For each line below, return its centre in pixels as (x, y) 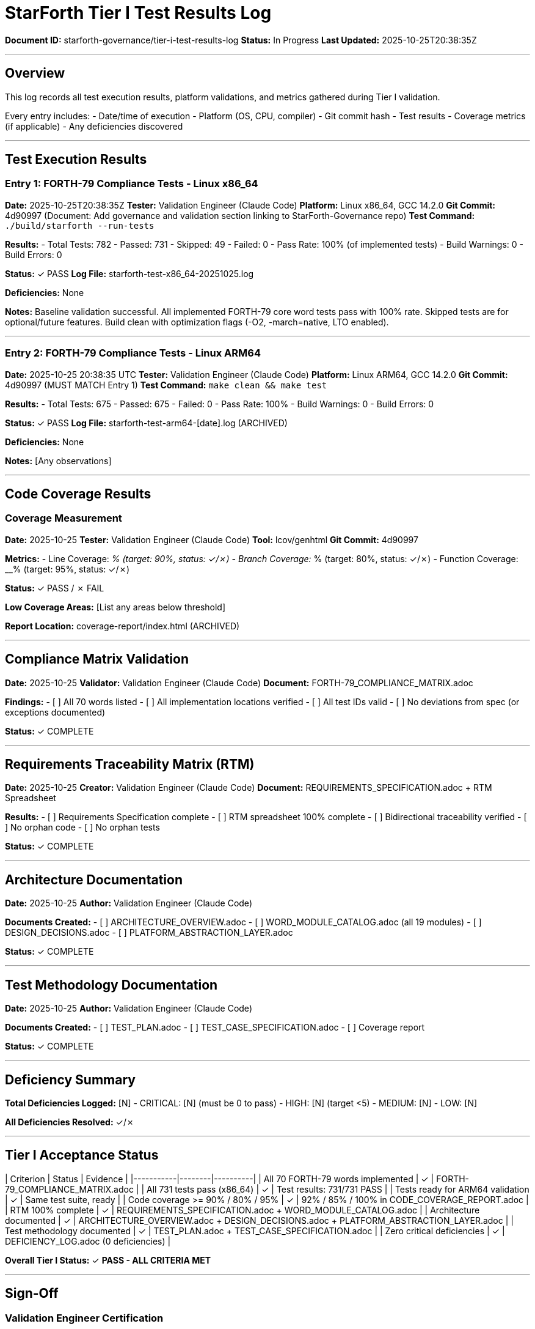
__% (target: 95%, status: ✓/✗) (67, 569)
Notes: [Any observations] (58, 461)
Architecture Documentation (94, 879)
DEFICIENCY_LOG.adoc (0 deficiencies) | (88, 1241)
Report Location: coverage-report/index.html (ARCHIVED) (122, 626)
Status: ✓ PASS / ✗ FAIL (55, 588)
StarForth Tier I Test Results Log (138, 13)
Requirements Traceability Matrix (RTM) (130, 764)
